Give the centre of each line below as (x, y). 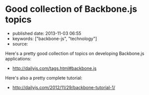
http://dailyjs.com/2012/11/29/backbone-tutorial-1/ (64, 87)
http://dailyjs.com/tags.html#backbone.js (54, 68)
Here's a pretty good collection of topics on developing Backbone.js (75, 53)
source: (20, 44)
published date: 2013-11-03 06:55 (47, 33)
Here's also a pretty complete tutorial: (44, 78)
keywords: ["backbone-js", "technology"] (55, 39)
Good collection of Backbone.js (71, 9)
